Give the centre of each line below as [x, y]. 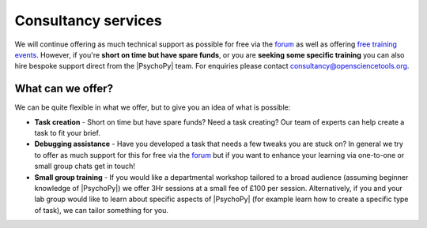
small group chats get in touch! [85, 166]
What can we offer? [64, 89]
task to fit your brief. [67, 133]
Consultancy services [88, 21]
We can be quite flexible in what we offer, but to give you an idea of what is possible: [153, 107]
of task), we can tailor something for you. [102, 210]
